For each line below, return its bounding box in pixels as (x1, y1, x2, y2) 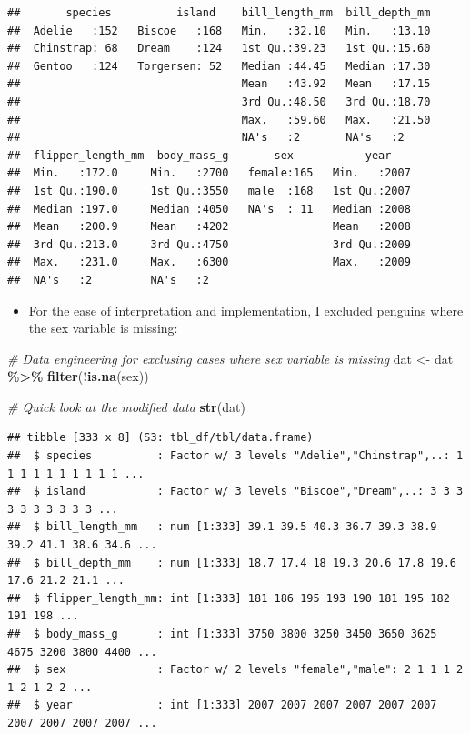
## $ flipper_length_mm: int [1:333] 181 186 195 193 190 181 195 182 (7, 591, 450, 605)
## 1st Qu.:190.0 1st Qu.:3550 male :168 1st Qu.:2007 (7, 184, 411, 197)
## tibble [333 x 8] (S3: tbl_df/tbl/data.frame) (7, 431, 314, 445)
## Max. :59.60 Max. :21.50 (7, 113, 431, 126)
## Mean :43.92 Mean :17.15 (7, 77, 431, 91)
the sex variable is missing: (28, 318, 178, 337)
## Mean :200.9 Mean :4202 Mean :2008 (7, 220, 411, 234)
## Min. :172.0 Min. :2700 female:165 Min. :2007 (7, 166, 411, 180)
